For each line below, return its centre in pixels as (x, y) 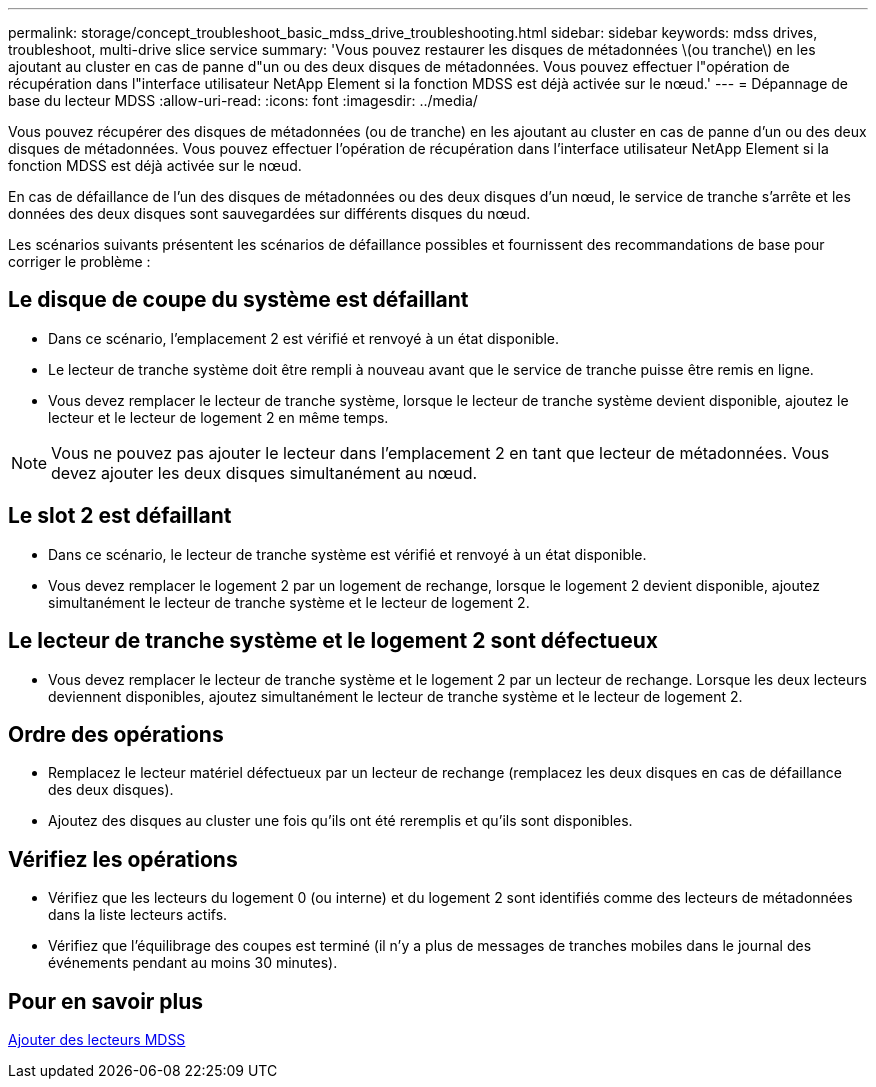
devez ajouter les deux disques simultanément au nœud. (264, 472)
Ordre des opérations (116, 734)
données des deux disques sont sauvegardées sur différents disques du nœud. (269, 213)
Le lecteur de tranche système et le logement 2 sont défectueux (333, 641)
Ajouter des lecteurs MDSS (97, 1040)
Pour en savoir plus (106, 1001)
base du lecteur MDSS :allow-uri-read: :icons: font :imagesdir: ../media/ (243, 100)
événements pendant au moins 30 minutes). (193, 963)
